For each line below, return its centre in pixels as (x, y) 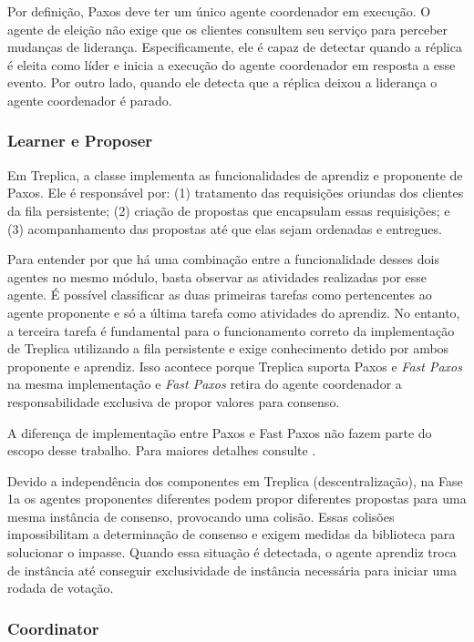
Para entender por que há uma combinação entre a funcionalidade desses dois (223, 259)
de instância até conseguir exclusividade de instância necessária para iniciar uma (232, 570)
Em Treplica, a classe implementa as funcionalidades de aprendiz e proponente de (235, 174)
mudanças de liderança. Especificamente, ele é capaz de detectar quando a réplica (235, 47)
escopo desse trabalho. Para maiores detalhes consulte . (162, 450)
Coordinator (53, 628)
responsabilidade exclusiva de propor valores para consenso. (174, 401)
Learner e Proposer (80, 141)
